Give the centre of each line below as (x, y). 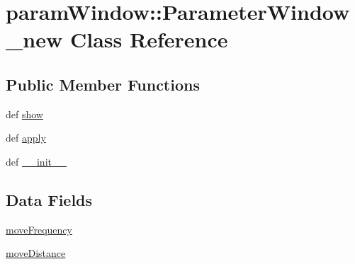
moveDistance (36, 253)
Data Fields (49, 199)
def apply (26, 138)
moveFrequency (39, 229)
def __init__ (36, 161)
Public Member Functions (103, 84)
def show (24, 114)
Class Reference (149, 39)
